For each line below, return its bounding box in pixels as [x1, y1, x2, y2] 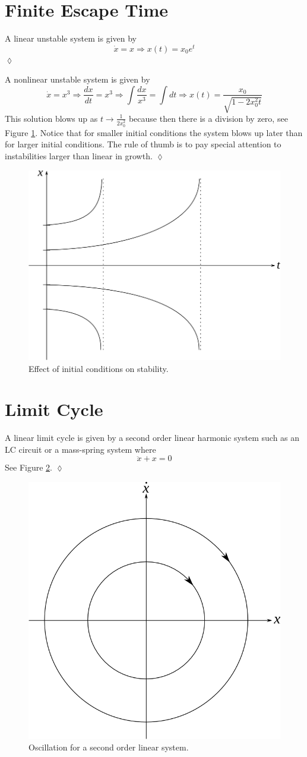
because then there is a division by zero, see [128, 112, 288, 124]
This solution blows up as [5, 112, 98, 124]
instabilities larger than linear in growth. [5, 150, 153, 162]
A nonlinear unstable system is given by [5, 73, 150, 86]
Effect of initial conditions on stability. [29, 362, 169, 374]
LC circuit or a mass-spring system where [5, 443, 156, 455]
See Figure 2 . [5, 461, 52, 474]
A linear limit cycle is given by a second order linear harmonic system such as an [5, 431, 300, 444]
